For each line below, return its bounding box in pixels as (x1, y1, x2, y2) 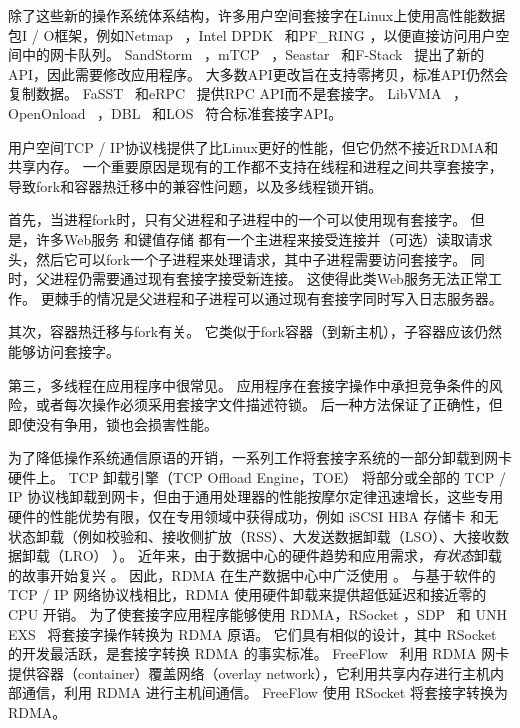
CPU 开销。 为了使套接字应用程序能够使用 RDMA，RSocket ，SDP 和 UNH (8, 604, 507, 625)
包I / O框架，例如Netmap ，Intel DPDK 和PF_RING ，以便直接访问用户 (8, 24, 496, 45)
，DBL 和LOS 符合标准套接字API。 (97, 102, 343, 123)
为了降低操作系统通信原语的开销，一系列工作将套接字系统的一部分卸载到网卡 (8, 447, 512, 468)
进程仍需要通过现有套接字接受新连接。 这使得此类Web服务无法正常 (49, 268, 488, 289)
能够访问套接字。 (8, 340, 120, 361)
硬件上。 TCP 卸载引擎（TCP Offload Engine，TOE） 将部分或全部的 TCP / (8, 466, 506, 487)
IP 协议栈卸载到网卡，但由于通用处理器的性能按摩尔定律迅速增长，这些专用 (8, 486, 504, 507)
